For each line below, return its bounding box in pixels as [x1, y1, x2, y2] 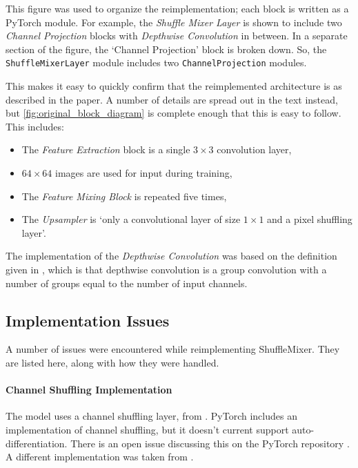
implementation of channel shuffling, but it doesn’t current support [6, 422, 289, 436]
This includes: [6, 119, 64, 133]
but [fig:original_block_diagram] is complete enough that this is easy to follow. [6, 106, 341, 120]
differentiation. [6, 436, 68, 450]
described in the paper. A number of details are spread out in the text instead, [6, 92, 338, 106]
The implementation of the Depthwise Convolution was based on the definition [6, 248, 337, 263]
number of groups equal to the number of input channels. [6, 275, 248, 290]
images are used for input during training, [55, 166, 232, 179]
